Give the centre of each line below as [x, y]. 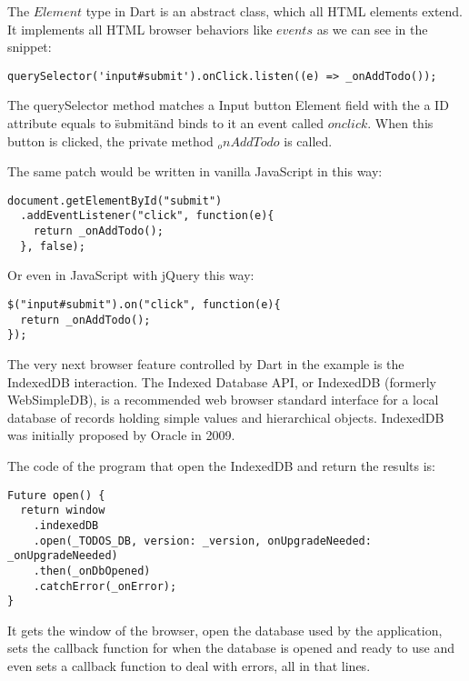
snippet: [30, 47]
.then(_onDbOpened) [92, 571]
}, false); [53, 246]
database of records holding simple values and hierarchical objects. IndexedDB [226, 417]
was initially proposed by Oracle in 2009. [121, 435]
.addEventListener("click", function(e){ [147, 216]
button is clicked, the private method [110, 140]
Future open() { [56, 495]
